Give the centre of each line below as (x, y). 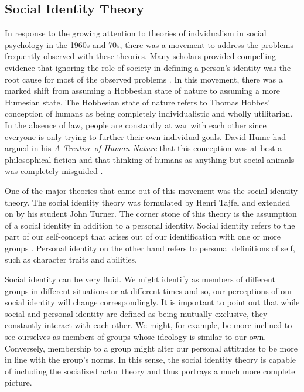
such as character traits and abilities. (71, 259)
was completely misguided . (54, 171)
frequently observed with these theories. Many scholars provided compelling (140, 56)
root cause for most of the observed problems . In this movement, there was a (144, 79)
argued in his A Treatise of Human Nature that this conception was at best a (144, 148)
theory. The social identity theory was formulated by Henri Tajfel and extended (148, 202)
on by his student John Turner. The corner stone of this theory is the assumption (151, 214)
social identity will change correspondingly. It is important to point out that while (152, 302)
